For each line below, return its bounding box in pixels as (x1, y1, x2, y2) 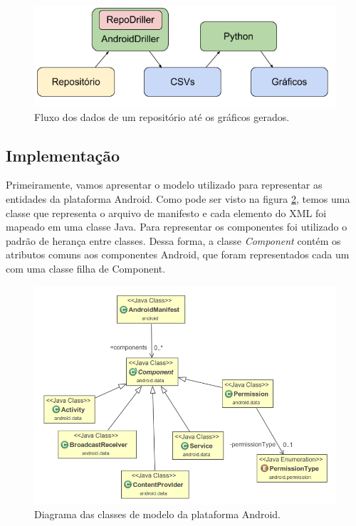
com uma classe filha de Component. (6, 261, 166, 275)
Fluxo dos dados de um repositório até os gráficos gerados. (34, 109, 290, 124)
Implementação (6, 144, 120, 166)
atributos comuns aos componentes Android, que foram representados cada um (6, 247, 350, 262)
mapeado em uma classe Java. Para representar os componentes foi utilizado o (6, 219, 347, 234)
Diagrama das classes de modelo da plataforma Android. (34, 507, 281, 522)
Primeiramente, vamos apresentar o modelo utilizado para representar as (6, 177, 323, 192)
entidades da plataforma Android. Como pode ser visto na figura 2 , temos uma (6, 191, 350, 206)
